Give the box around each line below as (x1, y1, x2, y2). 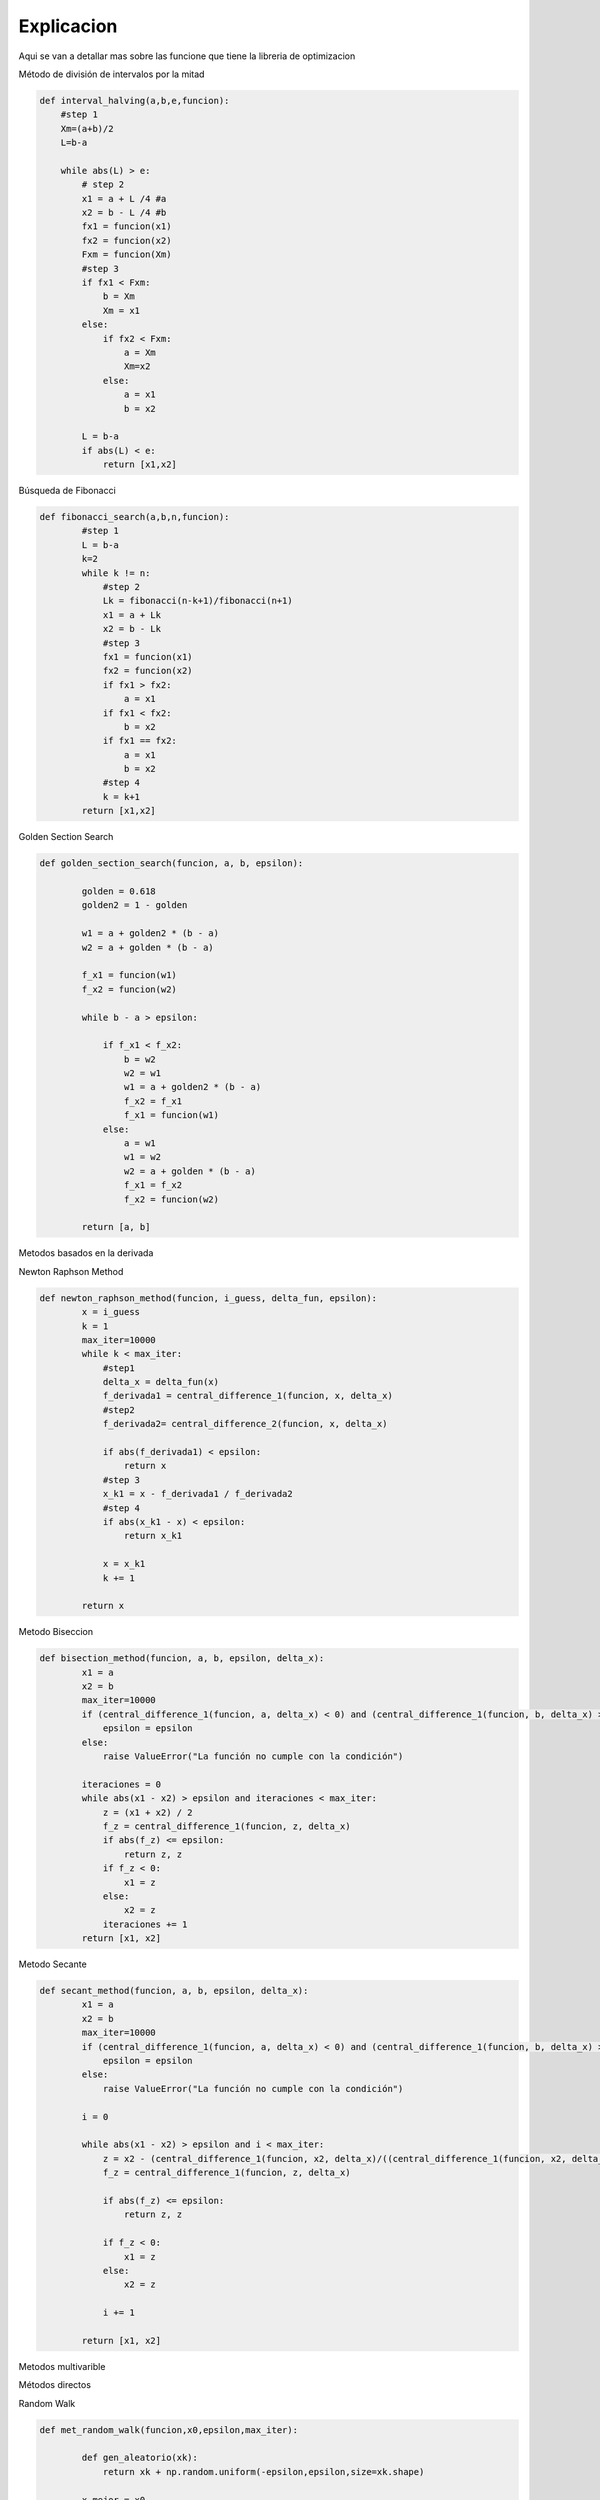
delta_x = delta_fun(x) (102, 1376, 220, 1388)
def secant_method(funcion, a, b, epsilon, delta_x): (39, 1985, 309, 1997)
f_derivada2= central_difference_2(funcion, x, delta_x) (102, 1418, 388, 1430)
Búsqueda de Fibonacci (18, 485, 117, 497)
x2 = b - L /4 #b (81, 207, 167, 219)
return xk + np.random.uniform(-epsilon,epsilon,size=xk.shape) (102, 2466, 425, 2477)
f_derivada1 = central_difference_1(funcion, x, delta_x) (102, 1390, 394, 1402)
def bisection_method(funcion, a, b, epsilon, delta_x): (39, 1653, 325, 1664)
